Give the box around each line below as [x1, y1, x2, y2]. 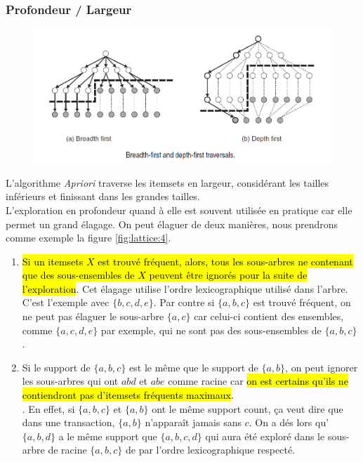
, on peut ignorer [285, 359, 358, 374]
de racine [48, 442, 87, 457]
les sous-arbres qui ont [22, 374, 119, 388]
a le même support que [58, 428, 157, 443]
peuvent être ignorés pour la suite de [149, 268, 308, 282]
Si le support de [22, 359, 91, 374]
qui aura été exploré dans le [205, 428, 325, 443]
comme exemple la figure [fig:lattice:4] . [6, 230, 171, 245]
